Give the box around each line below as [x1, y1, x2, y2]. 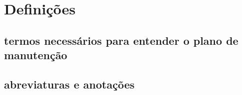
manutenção [4, 47, 67, 63]
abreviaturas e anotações [4, 76, 134, 92]
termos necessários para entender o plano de [4, 32, 238, 48]
